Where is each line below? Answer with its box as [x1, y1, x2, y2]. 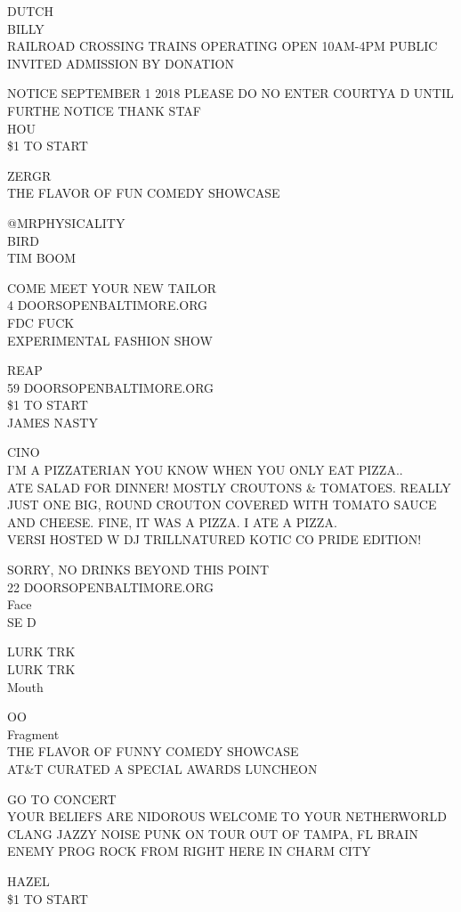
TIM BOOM [7, 248, 77, 267]
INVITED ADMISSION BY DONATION [7, 53, 234, 72]
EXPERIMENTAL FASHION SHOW [7, 330, 213, 349]
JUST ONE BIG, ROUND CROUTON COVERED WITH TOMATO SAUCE [7, 495, 437, 514]
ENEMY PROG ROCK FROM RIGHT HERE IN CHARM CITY [7, 842, 371, 860]
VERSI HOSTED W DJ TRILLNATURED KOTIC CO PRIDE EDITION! [7, 530, 422, 549]
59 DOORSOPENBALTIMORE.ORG [7, 378, 214, 396]
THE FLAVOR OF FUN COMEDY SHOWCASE [7, 183, 280, 202]
